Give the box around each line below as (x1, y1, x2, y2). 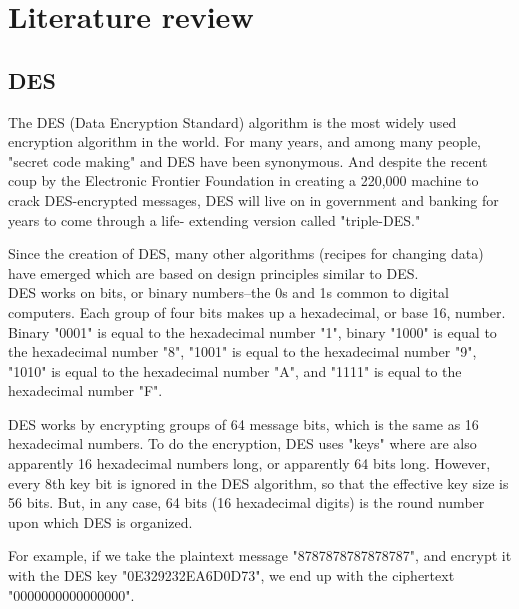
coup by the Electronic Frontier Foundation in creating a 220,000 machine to (8, 170, 479, 191)
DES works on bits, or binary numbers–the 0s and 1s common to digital (8, 282, 449, 303)
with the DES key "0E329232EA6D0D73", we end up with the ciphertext (8, 565, 455, 586)
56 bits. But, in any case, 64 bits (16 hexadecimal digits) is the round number (8, 492, 485, 513)
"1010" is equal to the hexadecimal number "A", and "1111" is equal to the (8, 360, 462, 381)
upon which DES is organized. (8, 511, 193, 532)
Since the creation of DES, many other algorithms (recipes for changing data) (8, 243, 484, 264)
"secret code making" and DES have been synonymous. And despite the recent (8, 150, 488, 171)
